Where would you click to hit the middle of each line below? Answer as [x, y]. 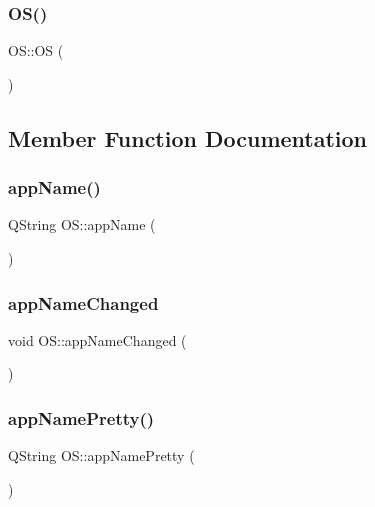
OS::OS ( [36, 50]
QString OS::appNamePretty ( [101, 455]
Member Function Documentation [188, 137]
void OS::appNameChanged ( [97, 339]
